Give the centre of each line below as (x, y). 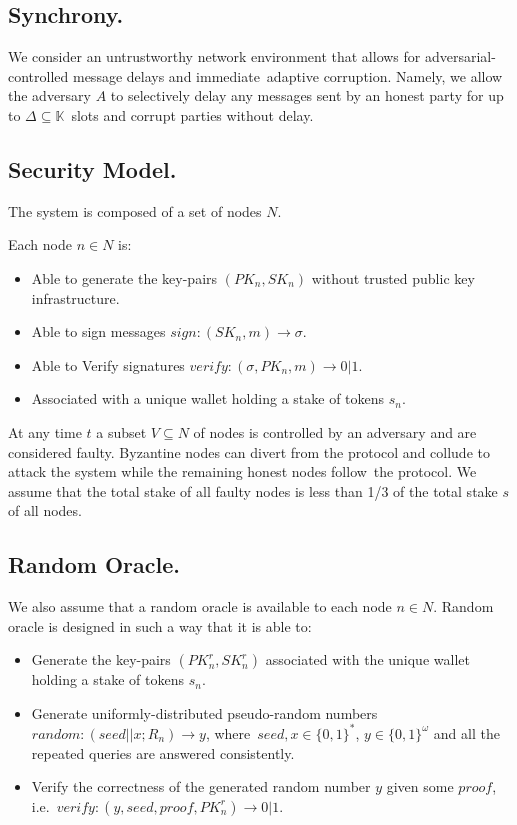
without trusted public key (393, 277)
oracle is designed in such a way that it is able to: (160, 625)
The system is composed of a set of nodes (135, 210)
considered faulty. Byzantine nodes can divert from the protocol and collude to (249, 451)
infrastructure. (75, 297)
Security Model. (92, 168)
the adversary (49, 95)
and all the (466, 732)
